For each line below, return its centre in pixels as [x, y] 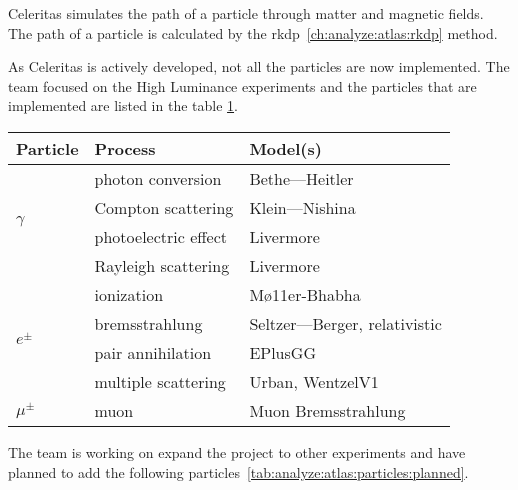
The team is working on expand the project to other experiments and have [237, 451]
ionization [129, 294]
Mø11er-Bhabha [305, 294]
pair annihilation [153, 352]
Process [125, 148]
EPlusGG [282, 352]
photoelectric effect [161, 236]
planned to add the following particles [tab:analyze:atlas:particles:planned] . [238, 471]
